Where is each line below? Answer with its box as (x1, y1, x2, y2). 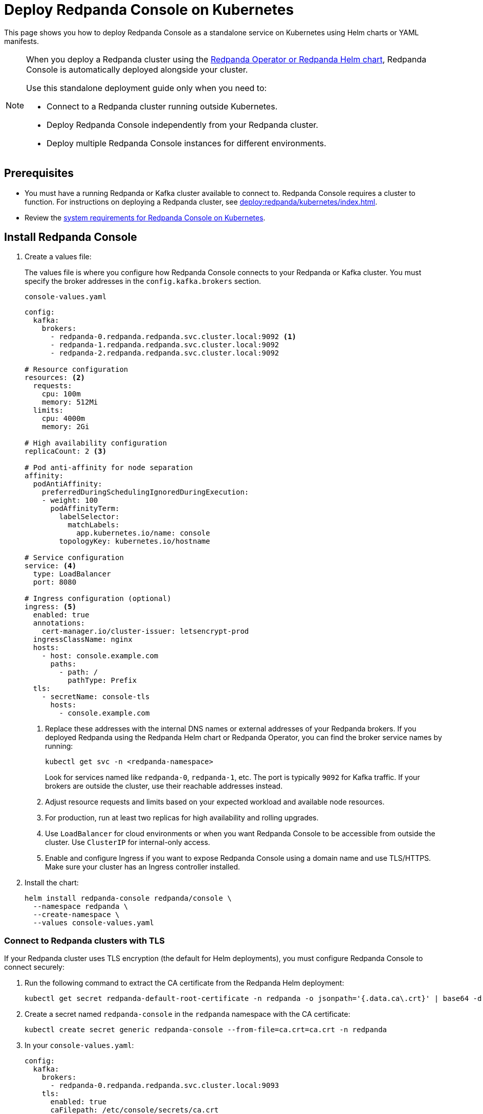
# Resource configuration (25, 365, 128, 374)
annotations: (33, 619, 85, 628)
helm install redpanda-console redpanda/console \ (25, 894, 232, 903)
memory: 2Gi (41, 422, 90, 431)
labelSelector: (59, 513, 120, 521)
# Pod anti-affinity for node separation (25, 463, 193, 472)
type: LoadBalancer (33, 570, 111, 578)
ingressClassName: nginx (33, 635, 133, 644)
